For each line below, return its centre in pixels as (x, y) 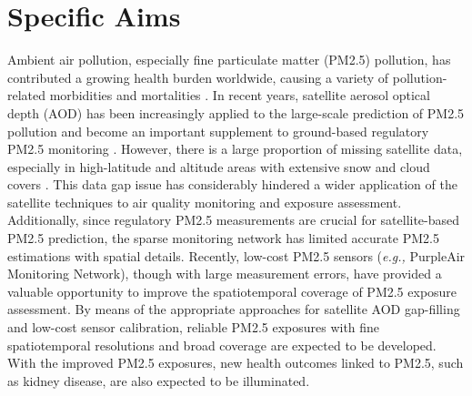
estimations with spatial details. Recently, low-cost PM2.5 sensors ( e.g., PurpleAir (236, 255)
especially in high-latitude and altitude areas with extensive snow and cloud (219, 166)
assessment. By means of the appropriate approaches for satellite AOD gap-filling (234, 309)
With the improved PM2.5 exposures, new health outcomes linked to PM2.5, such (236, 363)
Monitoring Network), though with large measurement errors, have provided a (225, 274)
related (27, 95)
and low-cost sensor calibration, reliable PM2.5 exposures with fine (194, 327)
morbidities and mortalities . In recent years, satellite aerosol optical (240, 95)
